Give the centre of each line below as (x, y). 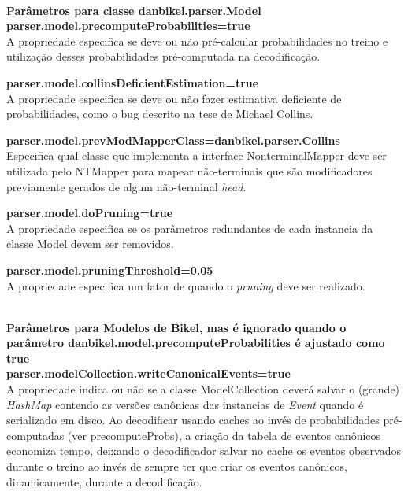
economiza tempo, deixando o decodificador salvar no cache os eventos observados (204, 451)
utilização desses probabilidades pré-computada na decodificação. (163, 56)
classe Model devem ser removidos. (90, 244)
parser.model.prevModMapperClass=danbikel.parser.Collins (173, 140)
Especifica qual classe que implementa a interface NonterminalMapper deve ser (197, 155)
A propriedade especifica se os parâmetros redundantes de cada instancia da (190, 228)
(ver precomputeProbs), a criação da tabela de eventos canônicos (224, 435)
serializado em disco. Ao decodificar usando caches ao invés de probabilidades (193, 420)
